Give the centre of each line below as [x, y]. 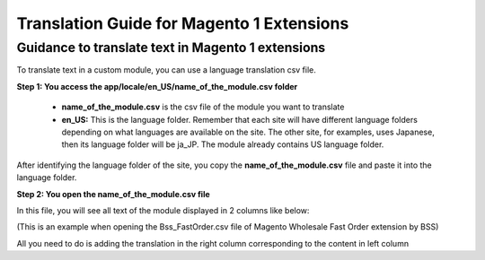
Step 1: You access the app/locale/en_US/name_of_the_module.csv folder [157, 86]
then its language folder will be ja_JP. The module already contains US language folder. [223, 144]
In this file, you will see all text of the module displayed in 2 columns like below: [163, 210]
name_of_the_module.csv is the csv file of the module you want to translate [203, 107]
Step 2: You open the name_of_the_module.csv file [113, 194]
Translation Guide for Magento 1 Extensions [183, 23]
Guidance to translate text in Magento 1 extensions [171, 48]
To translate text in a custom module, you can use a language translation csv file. [166, 70]
